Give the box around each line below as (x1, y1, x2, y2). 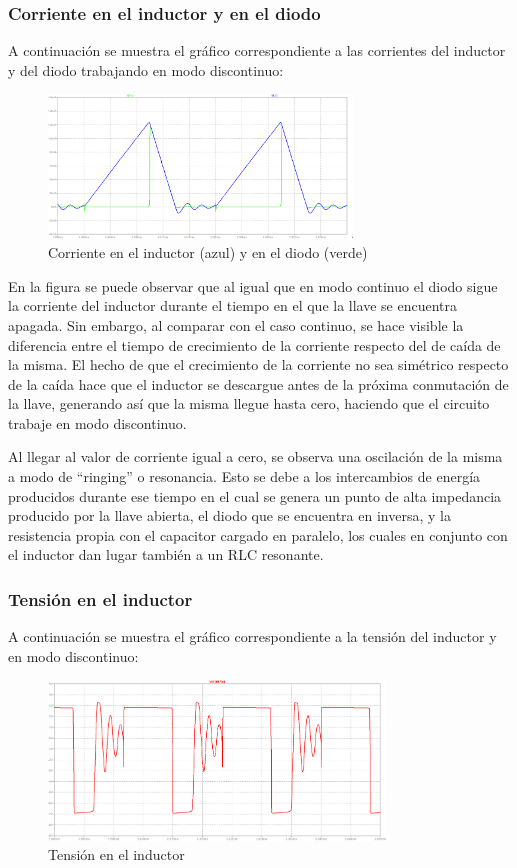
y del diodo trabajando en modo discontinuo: (8, 59, 284, 80)
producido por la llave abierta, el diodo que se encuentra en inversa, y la (8, 505, 451, 526)
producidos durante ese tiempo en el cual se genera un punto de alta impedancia (8, 485, 502, 506)
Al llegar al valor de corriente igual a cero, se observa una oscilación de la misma (8, 446, 503, 467)
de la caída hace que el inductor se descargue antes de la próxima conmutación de (8, 373, 509, 394)
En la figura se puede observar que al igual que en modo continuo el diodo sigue (8, 275, 498, 296)
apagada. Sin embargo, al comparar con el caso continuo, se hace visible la (8, 314, 464, 335)
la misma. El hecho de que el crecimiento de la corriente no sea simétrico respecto (8, 354, 509, 375)
